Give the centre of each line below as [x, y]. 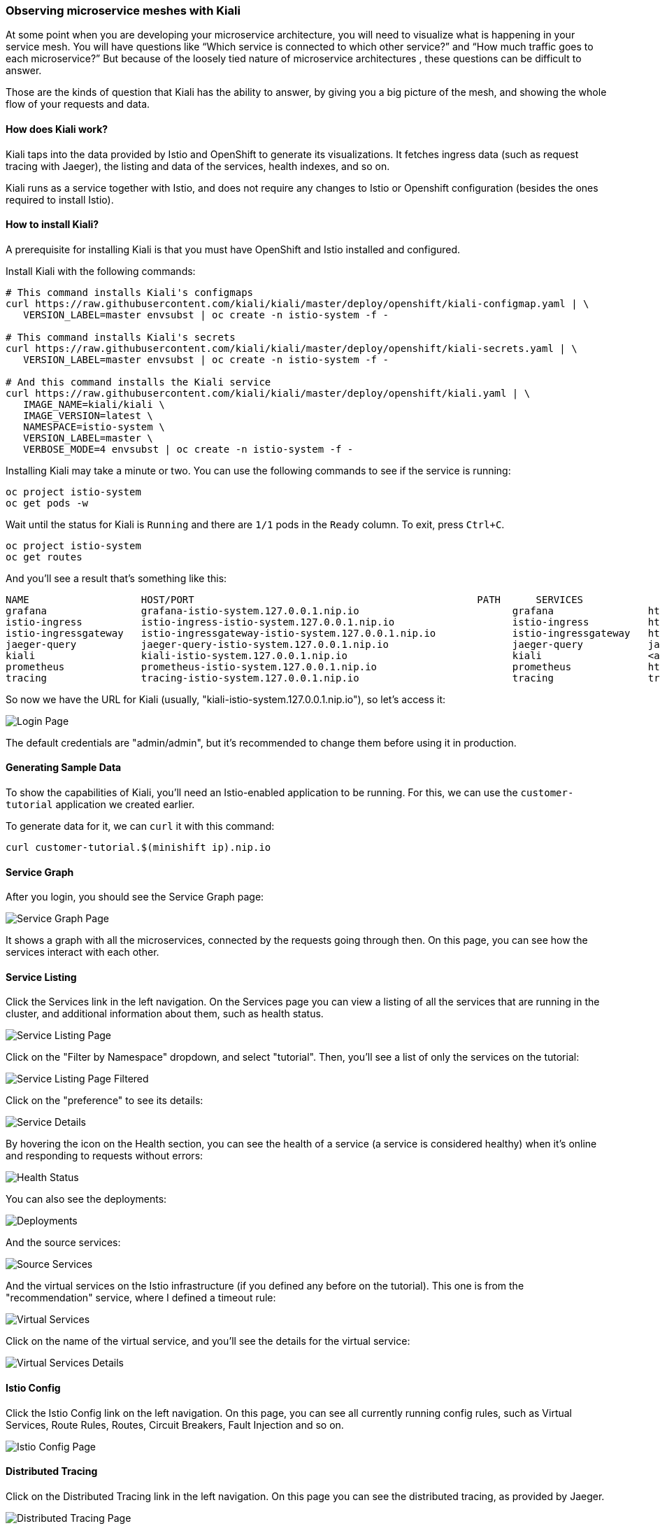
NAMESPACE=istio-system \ [94, 426]
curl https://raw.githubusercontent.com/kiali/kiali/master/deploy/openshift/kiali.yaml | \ [268, 393]
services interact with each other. [82, 952]
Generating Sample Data [64, 768]
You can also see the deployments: [86, 1199]
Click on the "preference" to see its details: [105, 1101]
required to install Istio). [60, 199]
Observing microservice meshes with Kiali [123, 10]
